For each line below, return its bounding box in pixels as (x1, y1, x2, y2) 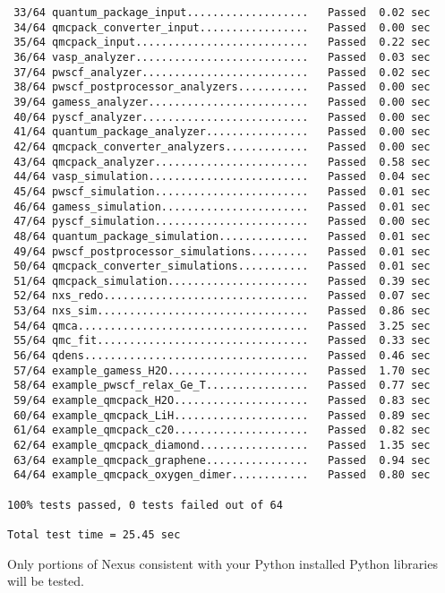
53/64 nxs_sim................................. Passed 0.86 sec (13, 305, 431, 318)
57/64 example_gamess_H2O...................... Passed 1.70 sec (13, 364, 431, 377)
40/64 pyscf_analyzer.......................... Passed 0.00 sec (13, 110, 431, 124)
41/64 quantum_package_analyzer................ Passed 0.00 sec (13, 125, 431, 139)
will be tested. (7, 572, 85, 590)
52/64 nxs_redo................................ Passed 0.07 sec (13, 289, 431, 303)
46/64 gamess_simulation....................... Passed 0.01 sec (13, 200, 431, 213)
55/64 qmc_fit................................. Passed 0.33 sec (13, 334, 431, 348)
